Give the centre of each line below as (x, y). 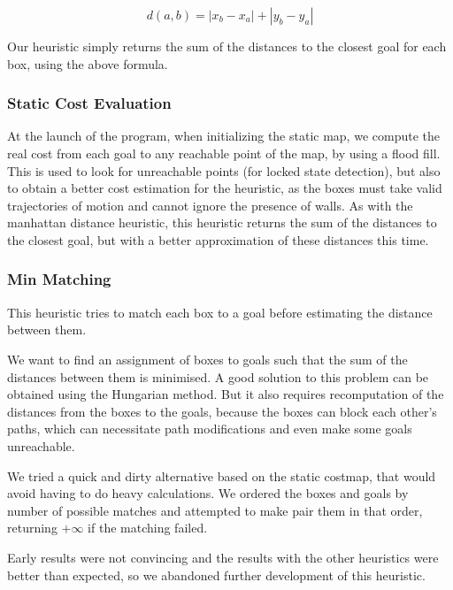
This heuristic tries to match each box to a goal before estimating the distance (220, 312)
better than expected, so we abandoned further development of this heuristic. (216, 575)
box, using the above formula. (88, 63)
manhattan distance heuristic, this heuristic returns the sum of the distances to (222, 222)
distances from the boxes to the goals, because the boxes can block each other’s (222, 411)
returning (32, 528)
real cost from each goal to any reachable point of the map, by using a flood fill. (224, 153)
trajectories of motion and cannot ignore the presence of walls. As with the (210, 205)
